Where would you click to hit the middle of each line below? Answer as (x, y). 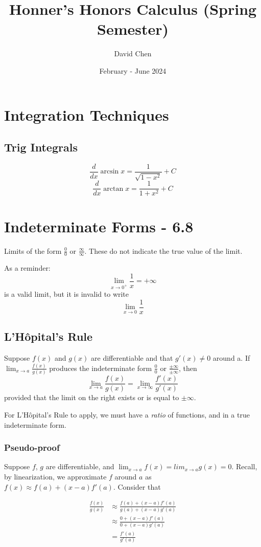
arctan (113, 189)
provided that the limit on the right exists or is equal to (92, 397)
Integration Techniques (87, 114)
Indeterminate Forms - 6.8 (99, 226)
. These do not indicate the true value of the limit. (163, 250)
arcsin (110, 172)
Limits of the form (33, 250)
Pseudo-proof (32, 447)
